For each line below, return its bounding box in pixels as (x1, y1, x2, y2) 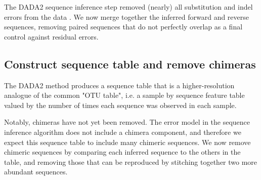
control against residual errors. (4, 31, 99, 42)
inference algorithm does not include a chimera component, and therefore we (4, 126, 241, 137)
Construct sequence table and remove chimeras (4, 56, 256, 71)
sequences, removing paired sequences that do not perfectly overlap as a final (4, 21, 243, 32)
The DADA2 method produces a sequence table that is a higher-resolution (4, 80, 235, 90)
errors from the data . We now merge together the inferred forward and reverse (4, 11, 249, 22)
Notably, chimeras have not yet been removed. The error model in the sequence (4, 117, 250, 127)
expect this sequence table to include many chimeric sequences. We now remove (4, 136, 251, 147)
